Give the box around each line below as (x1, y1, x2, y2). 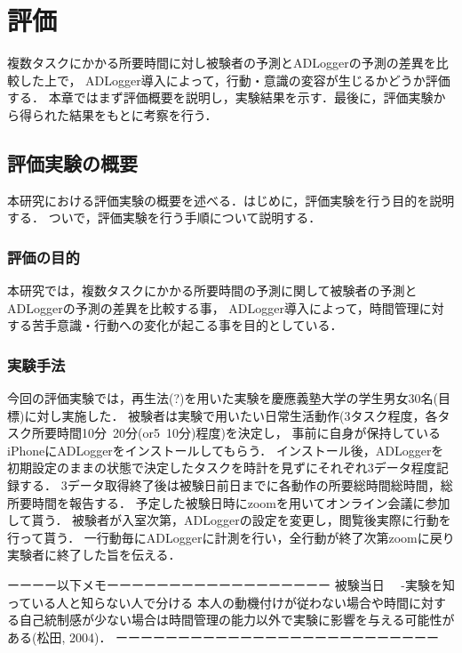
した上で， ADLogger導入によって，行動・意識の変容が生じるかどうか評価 (19, 70, 450, 89)
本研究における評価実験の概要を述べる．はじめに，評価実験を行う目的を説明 (7, 190, 455, 209)
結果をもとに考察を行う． (68, 105, 218, 124)
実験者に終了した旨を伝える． (7, 545, 181, 564)
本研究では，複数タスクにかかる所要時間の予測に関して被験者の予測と (7, 281, 418, 300)
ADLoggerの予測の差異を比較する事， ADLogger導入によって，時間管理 (7, 298, 419, 317)
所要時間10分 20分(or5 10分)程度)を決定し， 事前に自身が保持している (31, 423, 442, 442)
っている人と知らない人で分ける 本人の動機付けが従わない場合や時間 (7, 593, 409, 611)
